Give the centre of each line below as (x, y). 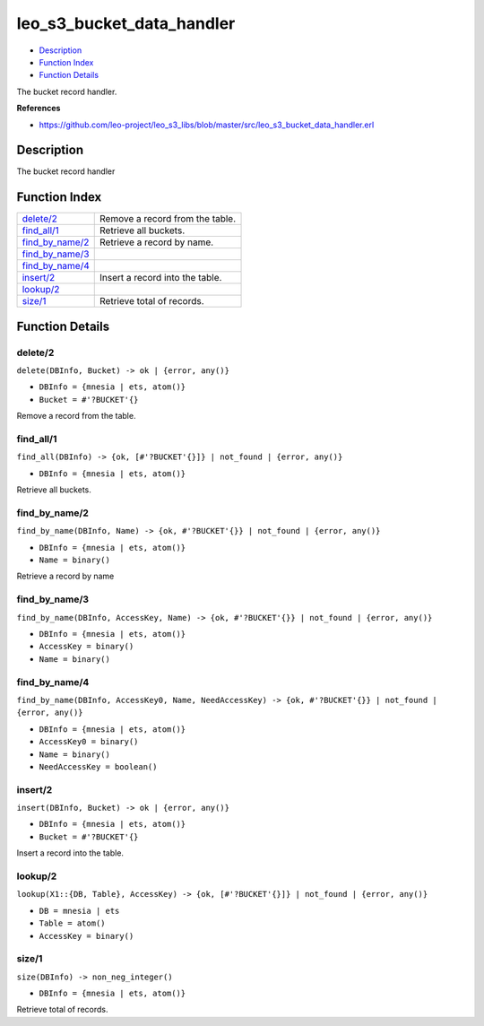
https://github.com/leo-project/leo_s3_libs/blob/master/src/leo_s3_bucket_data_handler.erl (207, 125)
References (39, 109)
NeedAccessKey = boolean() (98, 766)
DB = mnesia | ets (79, 911)
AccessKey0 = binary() (89, 742)
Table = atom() (73, 923)
